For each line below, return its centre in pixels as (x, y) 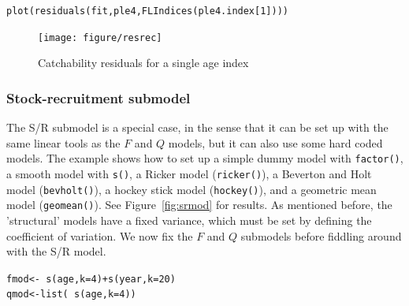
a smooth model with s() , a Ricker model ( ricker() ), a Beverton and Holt (189, 173)
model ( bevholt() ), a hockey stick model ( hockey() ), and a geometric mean (191, 189)
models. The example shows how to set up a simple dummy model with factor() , (205, 158)
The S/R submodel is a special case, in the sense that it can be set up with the (197, 127)
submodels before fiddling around (321, 235)
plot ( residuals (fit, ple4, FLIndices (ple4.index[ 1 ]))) (147, 11)
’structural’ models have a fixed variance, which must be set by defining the (189, 220)
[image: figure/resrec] (100, 37)
